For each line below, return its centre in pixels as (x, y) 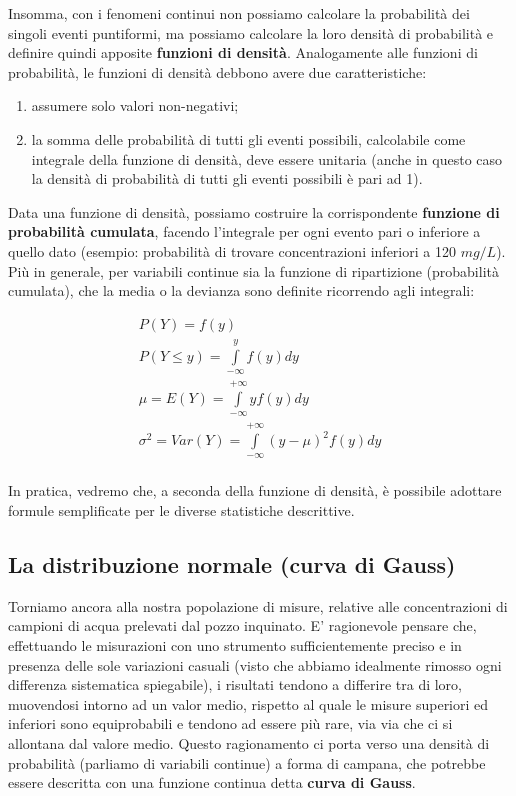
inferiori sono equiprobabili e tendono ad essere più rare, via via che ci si (230, 723)
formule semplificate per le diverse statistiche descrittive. (181, 510)
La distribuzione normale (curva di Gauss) (232, 564)
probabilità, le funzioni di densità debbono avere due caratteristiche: (217, 71)
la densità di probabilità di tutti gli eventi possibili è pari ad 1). (227, 178)
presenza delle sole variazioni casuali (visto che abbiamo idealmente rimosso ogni (255, 664)
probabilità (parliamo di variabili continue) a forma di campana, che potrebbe (247, 762)
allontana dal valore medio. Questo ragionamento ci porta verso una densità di (249, 742)
